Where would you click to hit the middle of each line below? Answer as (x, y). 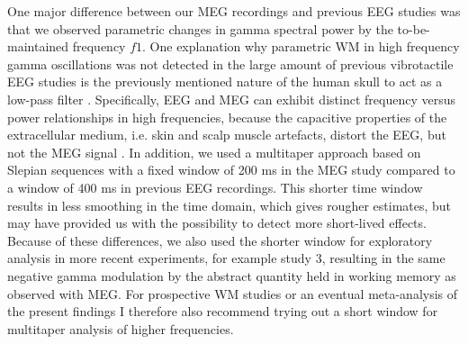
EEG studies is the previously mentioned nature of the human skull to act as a (225, 81)
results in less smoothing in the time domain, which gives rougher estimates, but (229, 205)
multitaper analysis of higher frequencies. (121, 328)
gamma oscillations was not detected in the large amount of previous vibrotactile (230, 63)
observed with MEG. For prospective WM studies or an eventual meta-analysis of (233, 293)
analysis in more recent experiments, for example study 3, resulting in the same (226, 258)
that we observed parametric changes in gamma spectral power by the (200, 28)
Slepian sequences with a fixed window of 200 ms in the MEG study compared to (231, 170)
